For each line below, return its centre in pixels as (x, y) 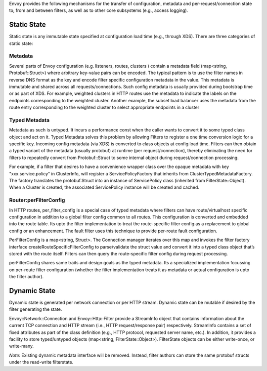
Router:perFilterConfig (37, 200)
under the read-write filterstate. (41, 362)
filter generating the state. (36, 309)
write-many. (22, 346)
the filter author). (26, 277)
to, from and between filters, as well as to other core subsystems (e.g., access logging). (99, 10)
